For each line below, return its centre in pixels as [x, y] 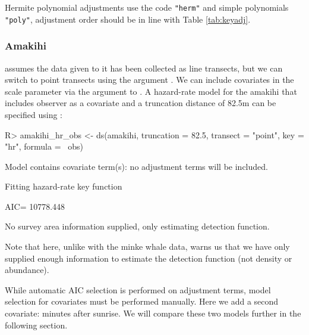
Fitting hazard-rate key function [64, 186]
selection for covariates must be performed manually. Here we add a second [142, 301]
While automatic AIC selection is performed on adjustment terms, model [138, 289]
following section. [36, 325]
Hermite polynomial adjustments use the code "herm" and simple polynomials [147, 7]
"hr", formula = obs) [44, 146]
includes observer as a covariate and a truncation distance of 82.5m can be [141, 103]
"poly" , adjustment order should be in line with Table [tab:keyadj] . [128, 19]
